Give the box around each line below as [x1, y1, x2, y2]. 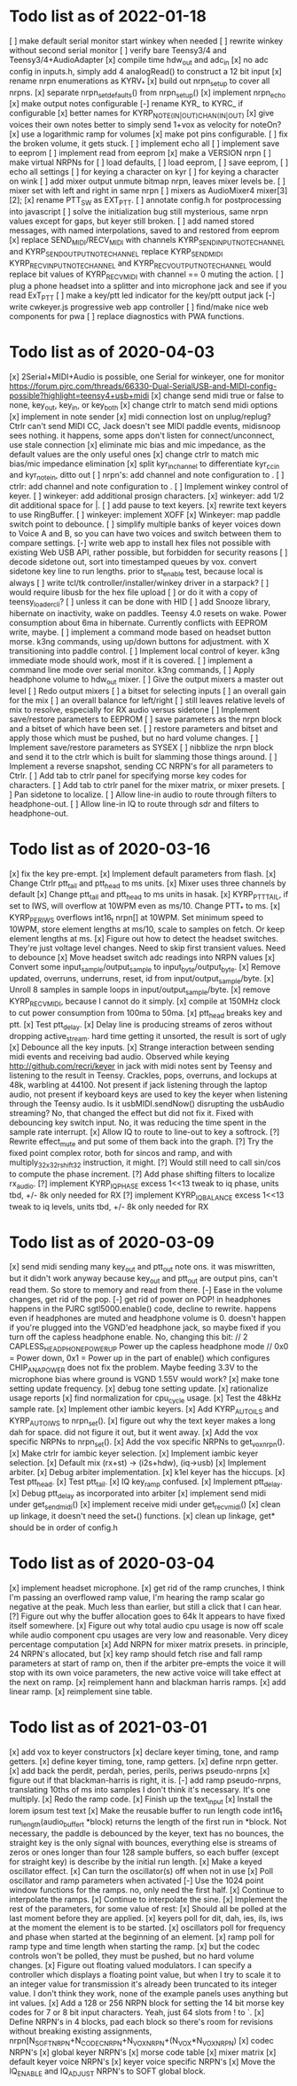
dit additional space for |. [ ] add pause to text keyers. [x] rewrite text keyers [9, 500, 287, 511]
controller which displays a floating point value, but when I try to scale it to [9, 1970, 281, 1981]
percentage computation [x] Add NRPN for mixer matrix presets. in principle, [9, 1638, 289, 1650]
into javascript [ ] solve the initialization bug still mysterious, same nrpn [9, 206, 269, 216]
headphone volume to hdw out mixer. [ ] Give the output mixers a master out [9, 674, 284, 686]
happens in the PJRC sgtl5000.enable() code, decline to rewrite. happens [9, 1303, 277, 1314]
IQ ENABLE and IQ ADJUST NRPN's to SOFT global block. [9, 2066, 206, 2078]
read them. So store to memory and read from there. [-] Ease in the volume [9, 1285, 284, 1295]
